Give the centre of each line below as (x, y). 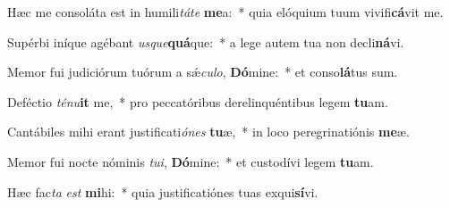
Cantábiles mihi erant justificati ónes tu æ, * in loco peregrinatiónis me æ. (208, 132)
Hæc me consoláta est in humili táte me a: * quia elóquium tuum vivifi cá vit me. (225, 12)
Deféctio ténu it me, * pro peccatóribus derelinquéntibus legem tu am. (198, 101)
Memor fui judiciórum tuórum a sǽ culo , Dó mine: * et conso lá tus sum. (203, 72)
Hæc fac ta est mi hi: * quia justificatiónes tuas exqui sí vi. (163, 191)
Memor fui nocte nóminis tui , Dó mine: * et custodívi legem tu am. (191, 161)
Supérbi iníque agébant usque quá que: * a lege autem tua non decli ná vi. (206, 41)
